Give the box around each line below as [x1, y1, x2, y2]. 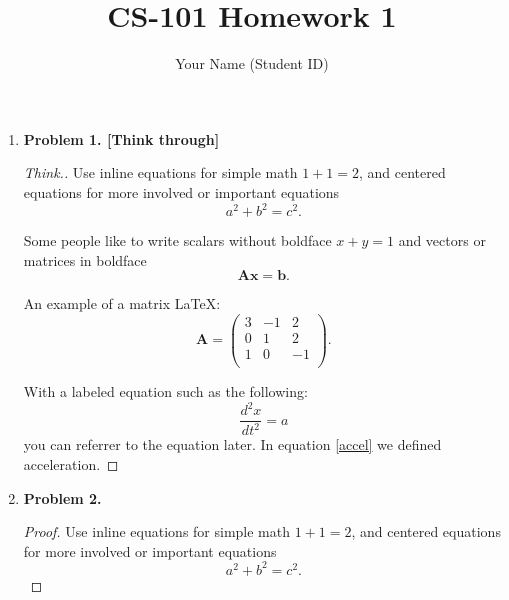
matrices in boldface [23, 249, 147, 270]
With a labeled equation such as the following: [23, 380, 308, 401]
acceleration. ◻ [23, 454, 119, 475]
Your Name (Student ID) [175, 53, 329, 74]
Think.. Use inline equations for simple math [23, 162, 298, 183]
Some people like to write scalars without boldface [23, 230, 332, 250]
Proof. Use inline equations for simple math [23, 521, 291, 542]
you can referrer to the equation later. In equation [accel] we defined [23, 434, 442, 455]
